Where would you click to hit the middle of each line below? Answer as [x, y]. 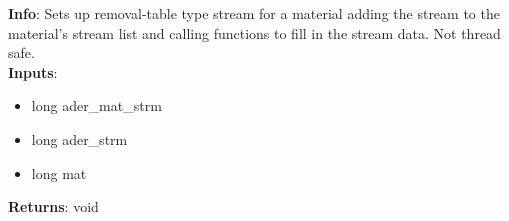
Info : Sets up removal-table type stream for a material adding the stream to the [254, 13]
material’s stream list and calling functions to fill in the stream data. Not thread [254, 32]
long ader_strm [79, 138]
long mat [59, 172]
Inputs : [33, 71]
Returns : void [53, 206]
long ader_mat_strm [96, 105]
